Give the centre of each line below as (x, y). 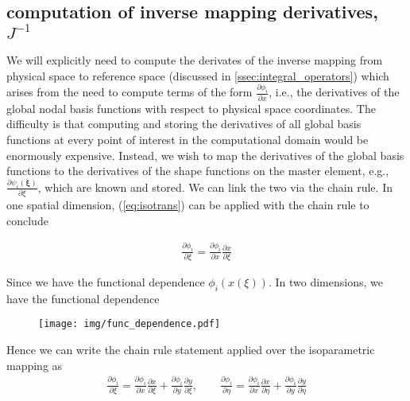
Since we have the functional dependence (106, 282)
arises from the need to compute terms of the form (130, 92)
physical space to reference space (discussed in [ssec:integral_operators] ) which (198, 75)
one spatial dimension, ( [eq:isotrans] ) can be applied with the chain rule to (188, 205)
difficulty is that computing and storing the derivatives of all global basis (184, 124)
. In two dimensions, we (325, 282)
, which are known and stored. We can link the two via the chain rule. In (215, 187)
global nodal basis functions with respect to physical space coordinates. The (191, 108)
